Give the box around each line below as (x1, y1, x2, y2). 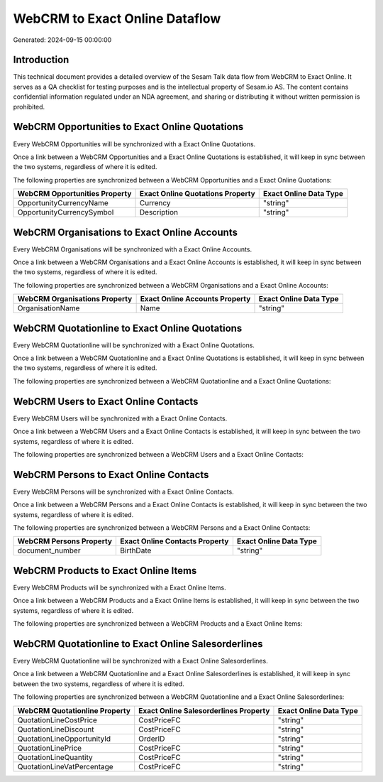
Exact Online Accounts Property (140, 294, 251, 304)
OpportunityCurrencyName (17, 198, 109, 208)
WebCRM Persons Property (17, 536, 113, 546)
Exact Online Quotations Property (139, 189, 255, 199)
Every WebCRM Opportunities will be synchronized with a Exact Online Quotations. (13, 139, 256, 148)
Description (139, 207, 179, 217)
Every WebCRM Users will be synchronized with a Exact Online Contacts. (13, 414, 228, 423)
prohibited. (13, 102, 45, 111)
